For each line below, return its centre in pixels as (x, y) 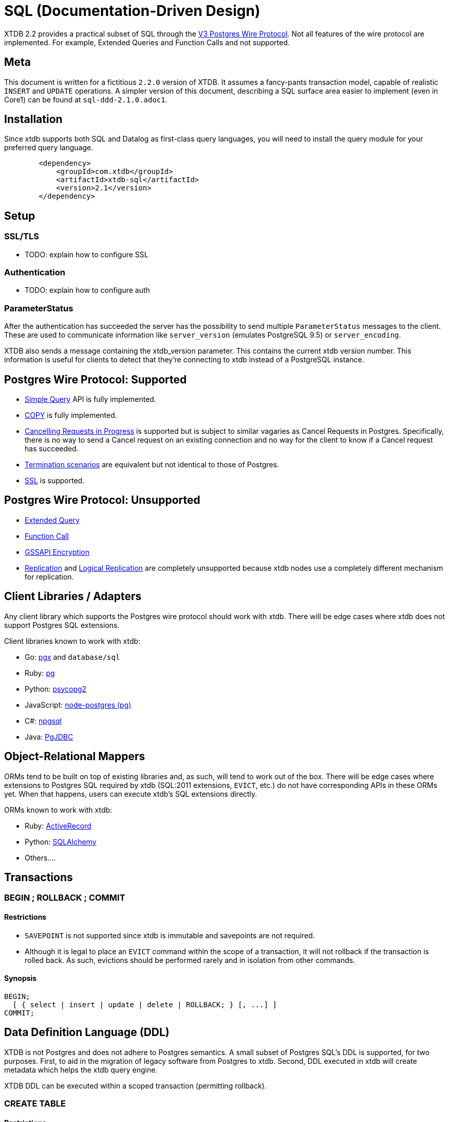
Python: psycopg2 (56, 689)
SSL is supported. (55, 480)
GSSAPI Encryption (57, 552)
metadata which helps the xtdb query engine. (81, 1070)
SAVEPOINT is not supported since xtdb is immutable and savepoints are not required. (170, 935)
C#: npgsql (43, 721)
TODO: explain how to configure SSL (87, 254)
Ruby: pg (40, 673)
